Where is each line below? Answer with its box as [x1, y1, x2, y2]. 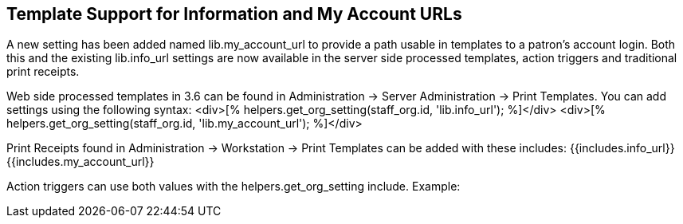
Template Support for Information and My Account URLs [6, 4, 462, 24]
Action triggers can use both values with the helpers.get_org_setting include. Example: [6, 179, 461, 194]
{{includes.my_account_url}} [6, 155, 155, 169]
